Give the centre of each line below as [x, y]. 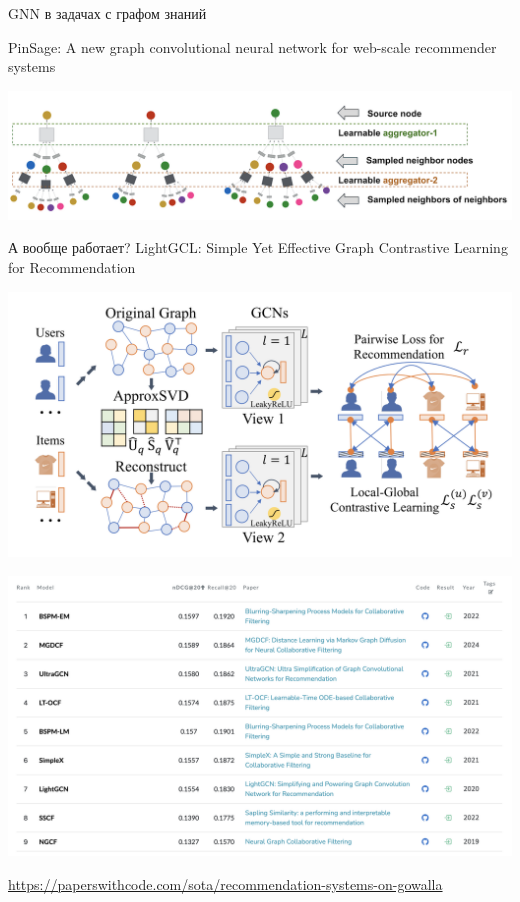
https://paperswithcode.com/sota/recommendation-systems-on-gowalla [225, 884]
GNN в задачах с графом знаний [107, 13]
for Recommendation [72, 266]
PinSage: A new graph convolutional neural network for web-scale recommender [252, 46]
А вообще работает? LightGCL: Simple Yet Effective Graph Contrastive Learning [258, 247]
